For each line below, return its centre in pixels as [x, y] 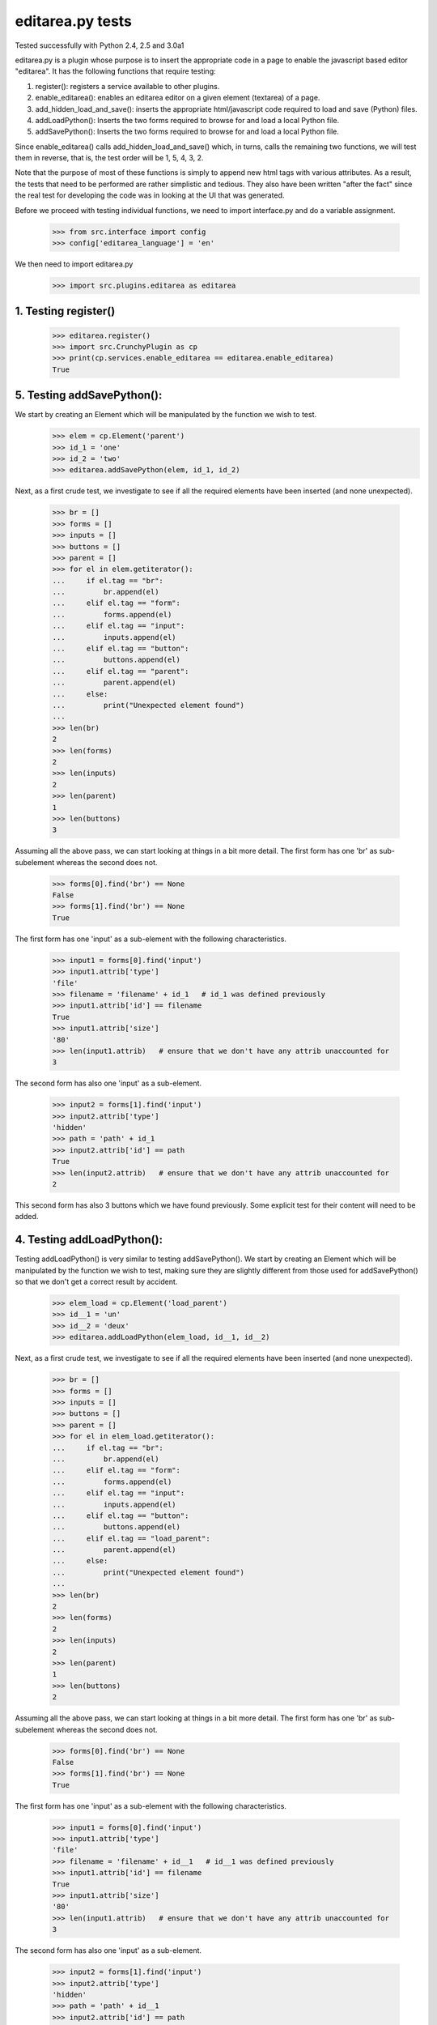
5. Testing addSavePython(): [89, 396]
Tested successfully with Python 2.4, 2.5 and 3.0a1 [100, 45]
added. [27, 1217]
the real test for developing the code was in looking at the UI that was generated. [150, 195]
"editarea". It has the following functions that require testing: [115, 71]
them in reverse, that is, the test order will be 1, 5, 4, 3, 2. [109, 158]
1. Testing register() [65, 311]
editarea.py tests [74, 21]
